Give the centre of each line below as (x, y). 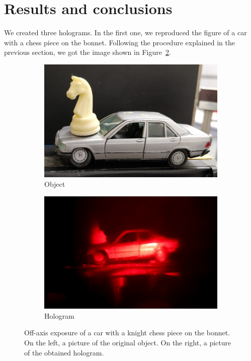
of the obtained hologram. (64, 352)
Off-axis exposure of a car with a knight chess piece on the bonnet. (127, 333)
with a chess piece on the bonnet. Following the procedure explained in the (119, 42)
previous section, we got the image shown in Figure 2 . (88, 52)
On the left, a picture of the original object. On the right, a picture (128, 343)
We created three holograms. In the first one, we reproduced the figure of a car (125, 32)
